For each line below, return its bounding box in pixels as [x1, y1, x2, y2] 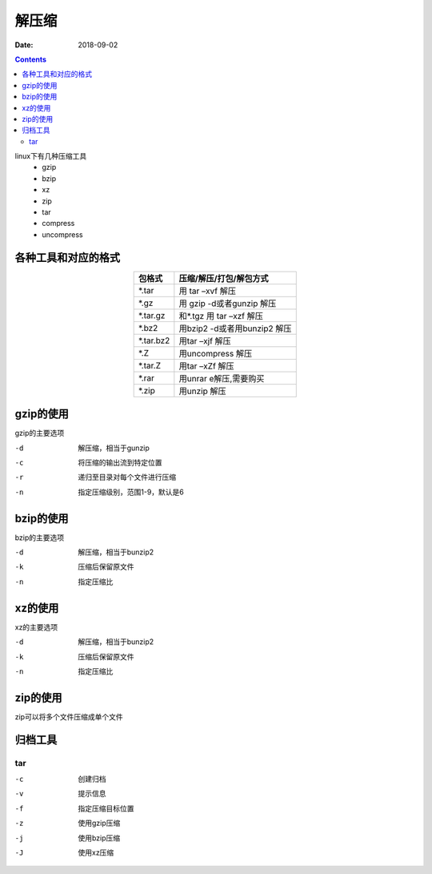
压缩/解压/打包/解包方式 [178, 272, 269, 284]
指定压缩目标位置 [78, 804, 134, 813]
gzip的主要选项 [14, 429, 65, 438]
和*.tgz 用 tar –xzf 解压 [178, 310, 264, 321]
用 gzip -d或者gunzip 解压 [178, 297, 277, 308]
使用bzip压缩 [78, 833, 121, 843]
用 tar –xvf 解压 [178, 285, 236, 296]
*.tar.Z [138, 360, 162, 371]
